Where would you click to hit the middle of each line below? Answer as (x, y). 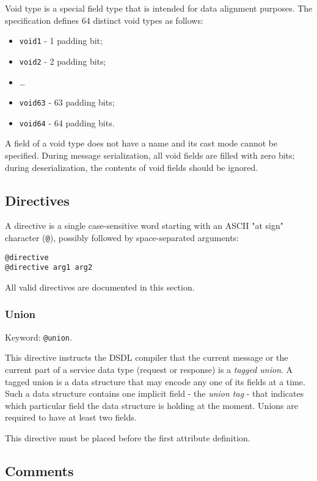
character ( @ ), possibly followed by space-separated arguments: (122, 237)
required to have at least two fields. (71, 417)
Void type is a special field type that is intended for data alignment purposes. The (159, 8)
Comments (39, 470)
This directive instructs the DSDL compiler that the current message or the (147, 357)
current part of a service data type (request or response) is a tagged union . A (149, 370)
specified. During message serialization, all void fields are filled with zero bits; (150, 155)
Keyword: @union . (38, 337)
